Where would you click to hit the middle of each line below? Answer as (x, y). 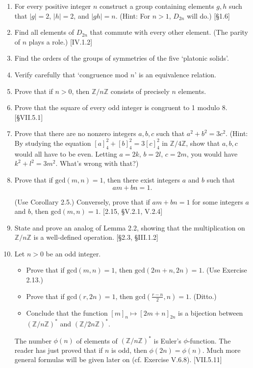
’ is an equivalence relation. (175, 74)
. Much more (221, 350)
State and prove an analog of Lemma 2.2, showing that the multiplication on (130, 227)
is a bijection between (211, 312)
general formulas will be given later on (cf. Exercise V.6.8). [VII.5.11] (118, 359)
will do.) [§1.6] (208, 15)
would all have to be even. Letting (66, 153)
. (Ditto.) (203, 296)
